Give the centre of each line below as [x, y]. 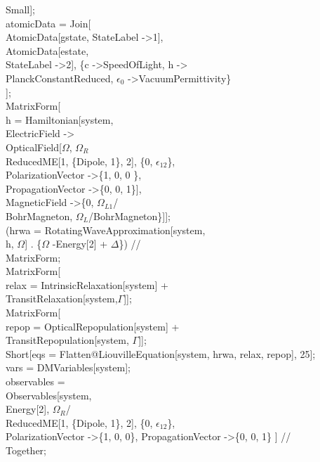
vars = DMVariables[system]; [68, 367]
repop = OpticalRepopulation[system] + [93, 326]
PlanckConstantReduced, [60, 78]
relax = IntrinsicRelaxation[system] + [87, 284]
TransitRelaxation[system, [62, 299]
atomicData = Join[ [48, 23]
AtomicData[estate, [47, 50]
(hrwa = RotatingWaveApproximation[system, [106, 230]
